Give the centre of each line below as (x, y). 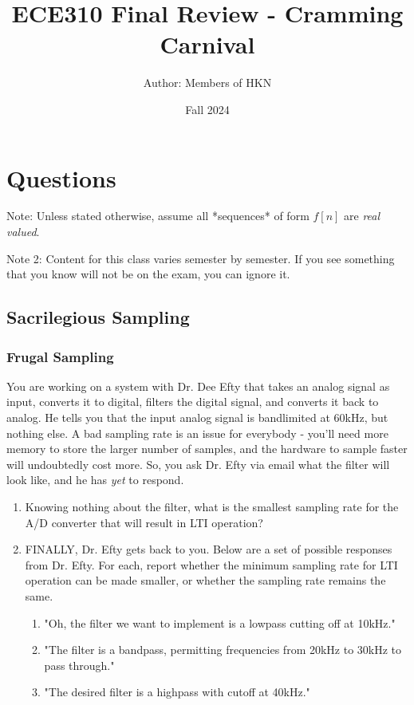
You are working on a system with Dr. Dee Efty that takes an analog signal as (198, 386)
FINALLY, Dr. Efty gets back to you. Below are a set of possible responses (209, 549)
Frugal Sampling (60, 356)
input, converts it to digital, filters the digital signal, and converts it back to (193, 402)
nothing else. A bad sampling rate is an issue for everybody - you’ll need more (197, 433)
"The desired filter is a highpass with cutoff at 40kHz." (177, 692)
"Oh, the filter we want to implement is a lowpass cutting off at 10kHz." (220, 622)
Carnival (207, 44)
